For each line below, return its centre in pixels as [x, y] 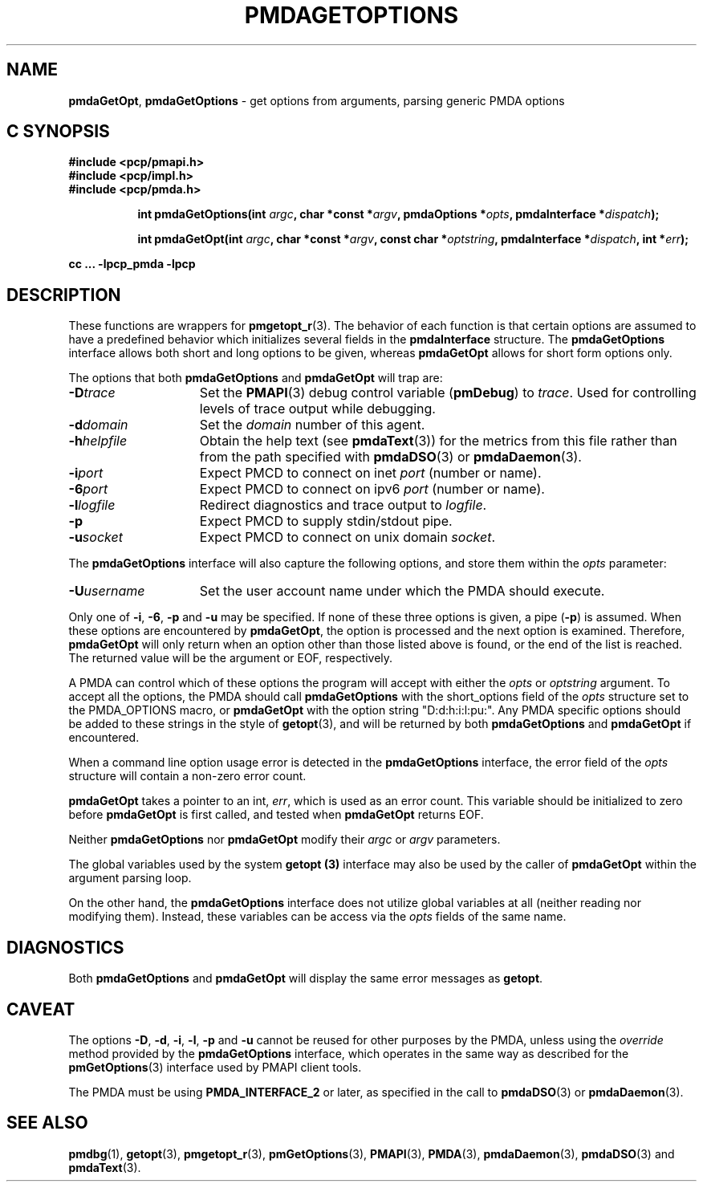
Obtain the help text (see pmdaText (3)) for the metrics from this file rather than [438, 441]
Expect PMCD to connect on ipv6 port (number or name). [372, 489]
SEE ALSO [47, 1123]
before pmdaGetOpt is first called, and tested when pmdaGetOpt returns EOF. [276, 815]
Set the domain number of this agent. [312, 425]
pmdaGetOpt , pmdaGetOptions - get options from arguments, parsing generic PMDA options [317, 100]
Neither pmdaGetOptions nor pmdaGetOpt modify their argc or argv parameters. [284, 840]
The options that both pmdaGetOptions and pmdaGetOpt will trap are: [256, 378]
